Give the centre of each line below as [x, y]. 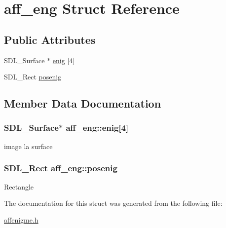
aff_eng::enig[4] [97, 128]
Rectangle [19, 186]
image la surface [28, 146]
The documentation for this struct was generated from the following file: [113, 203]
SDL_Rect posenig [33, 77]
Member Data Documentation [83, 103]
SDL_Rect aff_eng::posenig [61, 168]
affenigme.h [21, 219]
